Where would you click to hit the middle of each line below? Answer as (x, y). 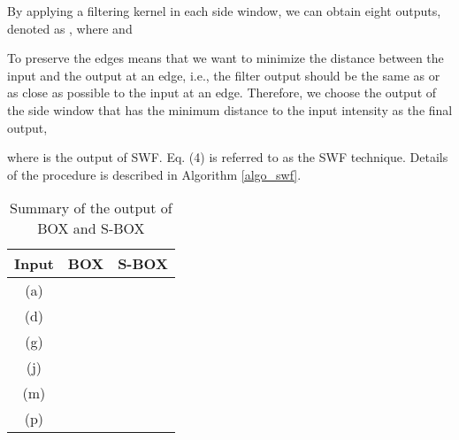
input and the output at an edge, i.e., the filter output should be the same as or (224, 75)
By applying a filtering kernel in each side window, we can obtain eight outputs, (224, 11)
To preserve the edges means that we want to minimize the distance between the (226, 58)
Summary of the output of (91, 208)
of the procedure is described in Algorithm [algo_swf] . (154, 174)
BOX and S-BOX (91, 228)
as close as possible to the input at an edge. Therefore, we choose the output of (222, 93)
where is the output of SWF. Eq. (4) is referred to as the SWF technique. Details (228, 157)
